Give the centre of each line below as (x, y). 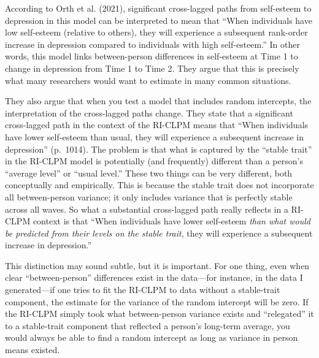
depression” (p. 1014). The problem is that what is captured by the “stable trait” (159, 149)
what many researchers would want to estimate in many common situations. (148, 80)
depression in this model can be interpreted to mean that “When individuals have (159, 20)
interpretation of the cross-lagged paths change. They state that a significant (149, 112)
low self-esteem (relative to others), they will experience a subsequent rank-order (156, 32)
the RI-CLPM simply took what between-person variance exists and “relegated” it (159, 314)
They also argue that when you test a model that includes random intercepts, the (158, 101)
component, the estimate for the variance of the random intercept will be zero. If (157, 301)
